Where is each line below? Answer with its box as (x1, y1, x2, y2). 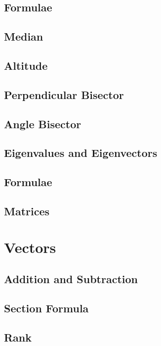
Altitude (4, 57, 48, 73)
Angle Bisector (4, 116, 81, 131)
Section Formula (4, 300, 89, 315)
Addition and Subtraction (4, 271, 138, 287)
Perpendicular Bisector (4, 87, 124, 102)
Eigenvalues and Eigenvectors (4, 145, 158, 160)
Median (4, 29, 43, 44)
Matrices (4, 203, 50, 218)
